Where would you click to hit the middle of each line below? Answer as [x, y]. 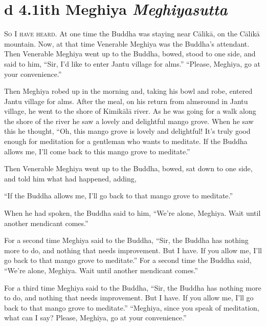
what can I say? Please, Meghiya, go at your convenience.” [95, 318]
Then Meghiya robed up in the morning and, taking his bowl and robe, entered [128, 91]
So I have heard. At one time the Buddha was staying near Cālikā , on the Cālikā [132, 34]
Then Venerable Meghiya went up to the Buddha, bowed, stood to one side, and [130, 54]
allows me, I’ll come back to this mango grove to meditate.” [97, 151]
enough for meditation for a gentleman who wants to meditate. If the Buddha [126, 141]
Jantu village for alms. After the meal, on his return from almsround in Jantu [126, 101]
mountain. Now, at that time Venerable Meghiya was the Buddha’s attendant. [127, 43]
